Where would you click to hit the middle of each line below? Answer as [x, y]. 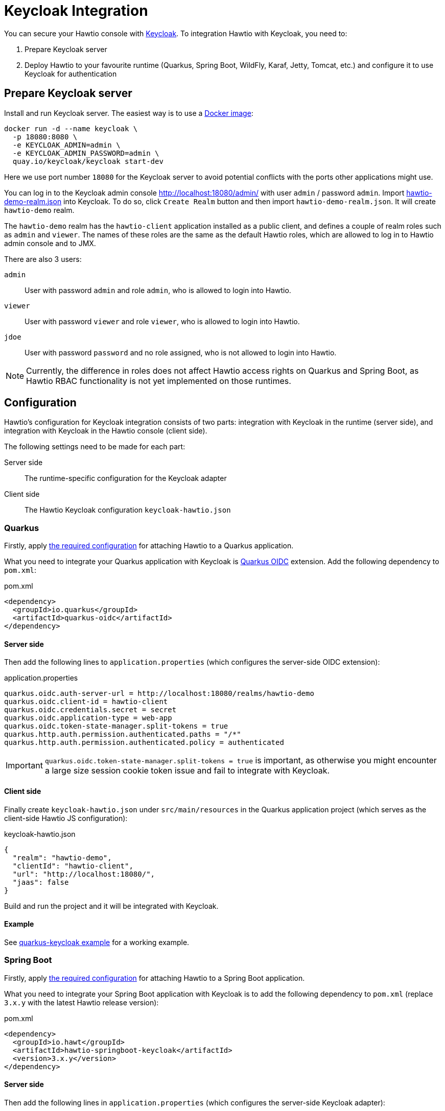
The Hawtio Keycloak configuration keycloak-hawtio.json [128, 510]
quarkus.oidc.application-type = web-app [88, 718]
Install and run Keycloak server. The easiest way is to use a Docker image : [129, 113]
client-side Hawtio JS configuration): [66, 818]
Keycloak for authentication [71, 74]
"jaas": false [41, 882]
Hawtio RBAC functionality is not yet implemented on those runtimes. [159, 381]
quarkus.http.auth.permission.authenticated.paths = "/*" [123, 734]
